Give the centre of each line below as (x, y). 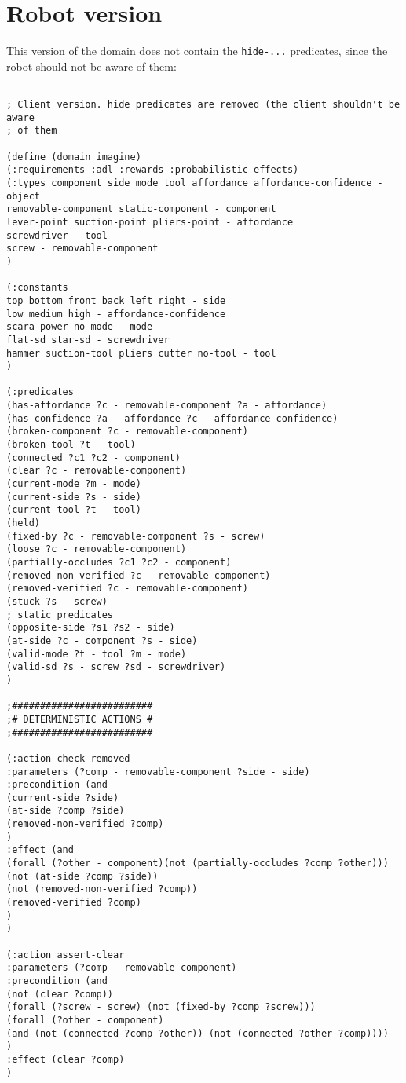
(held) (23, 523)
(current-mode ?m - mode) (74, 484)
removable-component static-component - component (141, 209)
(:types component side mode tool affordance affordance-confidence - (195, 183)
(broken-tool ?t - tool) (71, 445)
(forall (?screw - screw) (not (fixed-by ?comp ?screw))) (161, 1007)
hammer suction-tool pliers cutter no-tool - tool (141, 353)
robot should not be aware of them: (91, 66)
